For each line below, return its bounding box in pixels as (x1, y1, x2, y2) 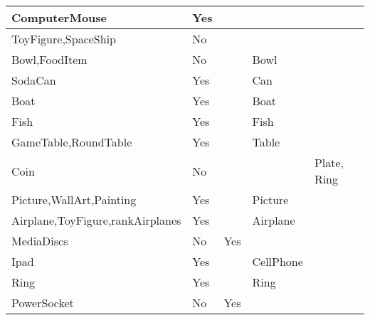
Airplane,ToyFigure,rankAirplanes (11, 212, 181, 228)
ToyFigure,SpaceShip (11, 31, 116, 47)
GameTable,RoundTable (11, 134, 132, 150)
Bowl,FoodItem (11, 51, 88, 68)
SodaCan (11, 72, 56, 88)
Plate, (314, 154, 344, 171)
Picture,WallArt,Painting (11, 191, 137, 208)
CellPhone (252, 253, 303, 270)
